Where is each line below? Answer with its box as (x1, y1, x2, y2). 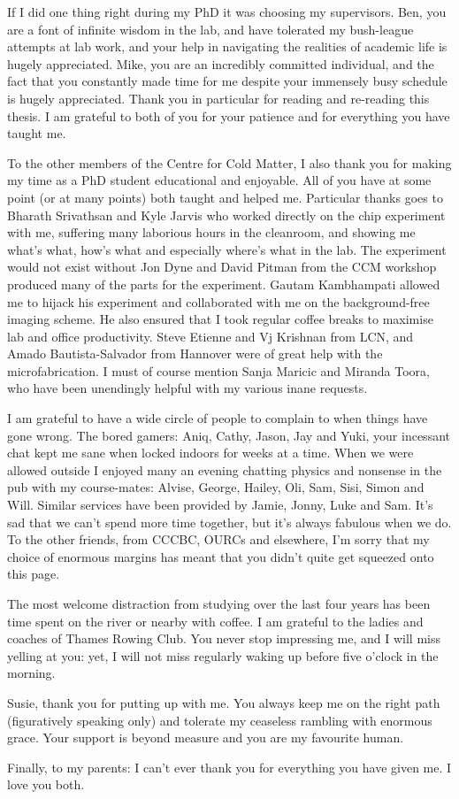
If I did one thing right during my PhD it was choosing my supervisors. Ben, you (7, 3, 447, 20)
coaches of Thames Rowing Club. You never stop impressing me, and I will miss (7, 629, 440, 648)
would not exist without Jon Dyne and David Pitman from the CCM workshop (7, 257, 437, 276)
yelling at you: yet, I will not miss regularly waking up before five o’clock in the (7, 646, 439, 665)
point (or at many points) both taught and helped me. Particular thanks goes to (7, 188, 443, 206)
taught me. (7, 124, 66, 142)
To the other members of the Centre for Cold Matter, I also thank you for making (7, 153, 452, 172)
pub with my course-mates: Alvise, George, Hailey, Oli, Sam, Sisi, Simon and (7, 478, 425, 496)
